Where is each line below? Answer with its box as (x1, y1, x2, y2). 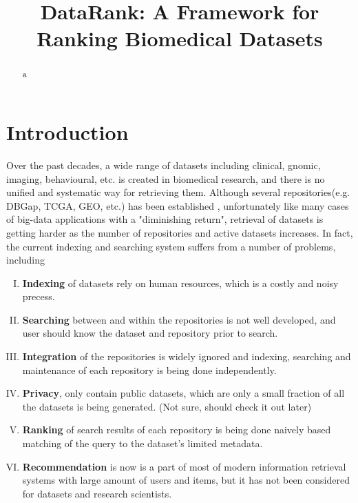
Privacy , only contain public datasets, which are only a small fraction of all (22, 386, 345, 400)
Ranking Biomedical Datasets (36, 24, 323, 52)
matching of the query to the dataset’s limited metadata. (22, 436, 263, 451)
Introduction (6, 118, 129, 146)
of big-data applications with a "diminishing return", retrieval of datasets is (6, 212, 324, 226)
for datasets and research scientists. (22, 486, 172, 500)
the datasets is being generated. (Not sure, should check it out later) (22, 399, 312, 413)
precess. (22, 289, 55, 304)
